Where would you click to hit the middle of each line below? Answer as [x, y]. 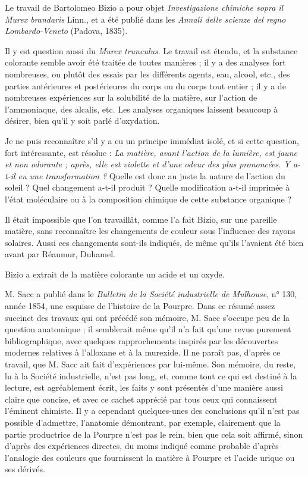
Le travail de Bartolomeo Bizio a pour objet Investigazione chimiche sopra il [144, 7]
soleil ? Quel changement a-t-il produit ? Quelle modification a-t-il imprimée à [147, 187]
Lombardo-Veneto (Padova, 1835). [66, 31]
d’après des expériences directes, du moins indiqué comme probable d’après [142, 446]
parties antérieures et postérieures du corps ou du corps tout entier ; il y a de [145, 85]
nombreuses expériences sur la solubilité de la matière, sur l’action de [131, 97]
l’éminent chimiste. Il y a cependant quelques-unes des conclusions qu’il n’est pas [152, 411]
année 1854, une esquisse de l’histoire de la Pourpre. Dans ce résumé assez [140, 306]
